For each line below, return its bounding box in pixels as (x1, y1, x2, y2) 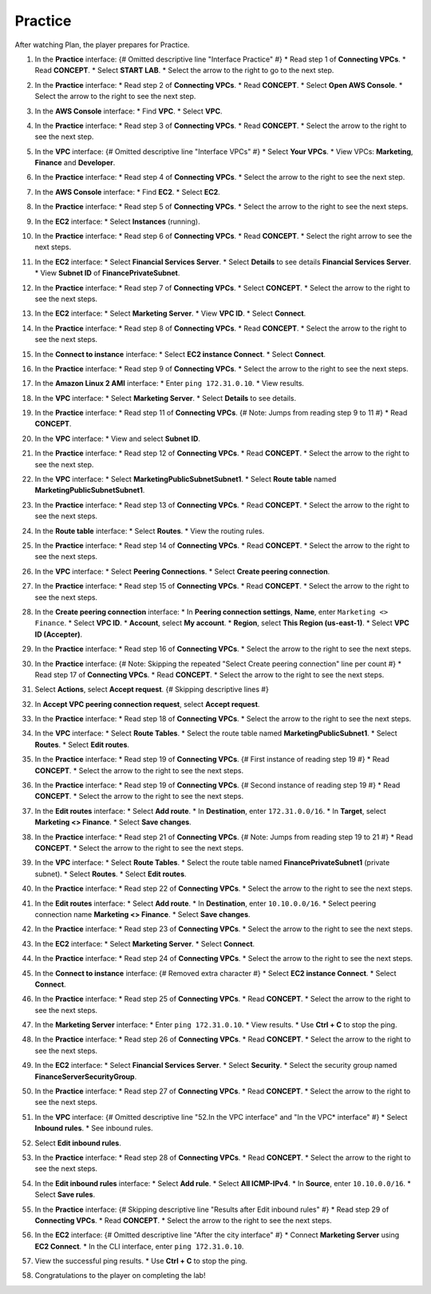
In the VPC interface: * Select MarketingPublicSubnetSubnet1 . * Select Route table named (34, 474, 337, 484)
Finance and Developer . (34, 158, 116, 168)
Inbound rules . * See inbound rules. (34, 1123, 153, 1133)
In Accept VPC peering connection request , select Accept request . (34, 699, 260, 709)
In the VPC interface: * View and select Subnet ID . (34, 434, 201, 443)
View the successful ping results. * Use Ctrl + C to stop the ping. (34, 1256, 247, 1266)
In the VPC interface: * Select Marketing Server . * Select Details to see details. (34, 393, 297, 403)
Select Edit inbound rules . (34, 1138, 121, 1148)
